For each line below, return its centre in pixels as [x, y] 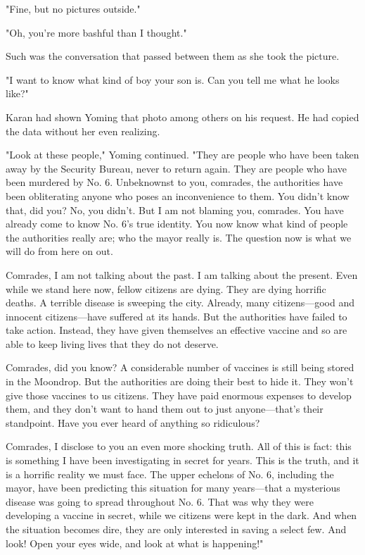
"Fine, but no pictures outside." [73, 8]
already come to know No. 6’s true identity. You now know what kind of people [177, 224]
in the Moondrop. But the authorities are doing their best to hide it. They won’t [180, 381]
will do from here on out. [59, 251]
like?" [17, 93]
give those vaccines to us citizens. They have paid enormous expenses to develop [179, 395]
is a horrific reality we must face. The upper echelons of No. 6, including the [170, 474]
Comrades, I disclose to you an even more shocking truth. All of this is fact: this [179, 446]
